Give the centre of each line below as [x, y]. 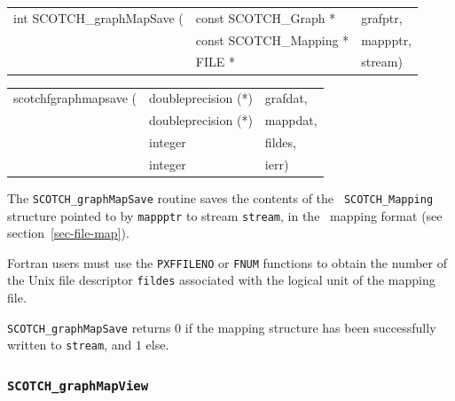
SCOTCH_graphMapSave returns [89, 327]
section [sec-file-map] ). [68, 233]
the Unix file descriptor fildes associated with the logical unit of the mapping [221, 280]
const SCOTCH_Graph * [266, 17]
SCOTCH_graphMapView [78, 385]
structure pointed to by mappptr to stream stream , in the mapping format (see [225, 215]
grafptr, [382, 17]
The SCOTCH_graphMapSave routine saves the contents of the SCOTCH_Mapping [220, 197]
